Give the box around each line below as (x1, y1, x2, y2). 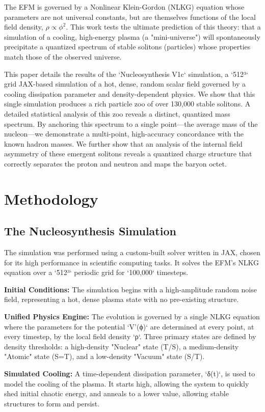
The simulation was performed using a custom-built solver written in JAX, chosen (4, 247, 260, 258)
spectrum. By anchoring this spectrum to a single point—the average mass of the (4, 118, 258, 129)
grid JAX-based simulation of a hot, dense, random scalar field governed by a (4, 78, 246, 89)
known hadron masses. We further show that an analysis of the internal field (4, 138, 243, 149)
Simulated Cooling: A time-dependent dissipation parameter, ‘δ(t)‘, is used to (4, 368, 255, 379)
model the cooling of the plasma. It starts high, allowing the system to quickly (4, 378, 249, 389)
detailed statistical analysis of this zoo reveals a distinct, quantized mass (4, 108, 230, 119)
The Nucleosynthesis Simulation (4, 223, 176, 239)
